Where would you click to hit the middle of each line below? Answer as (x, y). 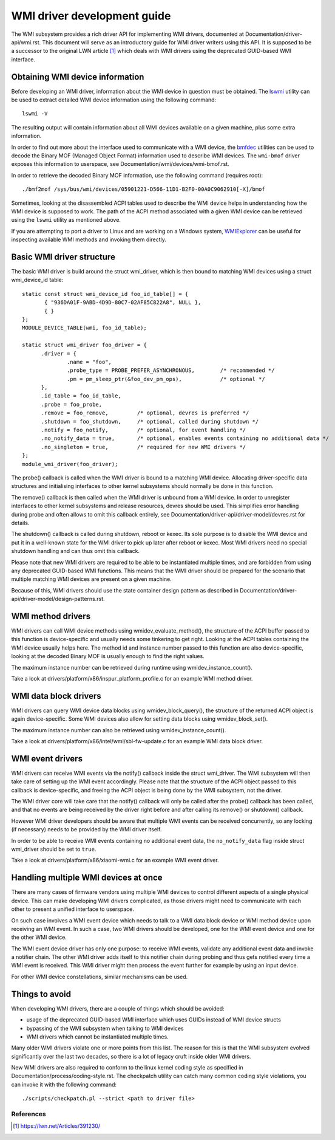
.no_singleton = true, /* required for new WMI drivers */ (144, 447)
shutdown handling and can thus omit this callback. (75, 551)
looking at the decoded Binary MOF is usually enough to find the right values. (108, 656)
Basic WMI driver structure (63, 257)
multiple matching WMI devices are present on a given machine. (92, 579)
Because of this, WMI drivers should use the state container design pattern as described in (125, 590)
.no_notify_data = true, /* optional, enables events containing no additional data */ (185, 438)
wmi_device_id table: (37, 280)
